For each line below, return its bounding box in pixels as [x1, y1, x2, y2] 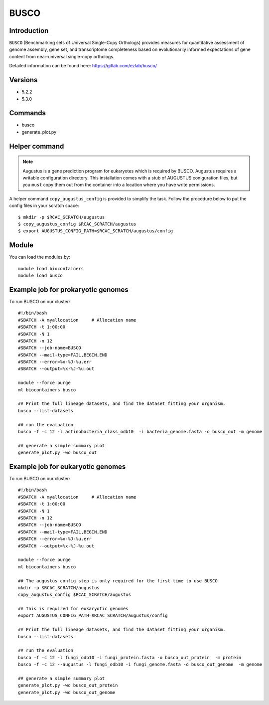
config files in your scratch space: [9, 202, 79, 209]
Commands [9, 109, 46, 117]
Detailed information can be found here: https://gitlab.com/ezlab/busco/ [9, 63, 157, 69]
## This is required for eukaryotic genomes [18, 606, 129, 612]
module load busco [18, 273, 63, 279]
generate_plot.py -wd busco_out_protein [18, 683, 118, 688]
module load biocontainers [18, 266, 84, 271]
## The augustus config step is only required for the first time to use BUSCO [18, 578, 218, 583]
